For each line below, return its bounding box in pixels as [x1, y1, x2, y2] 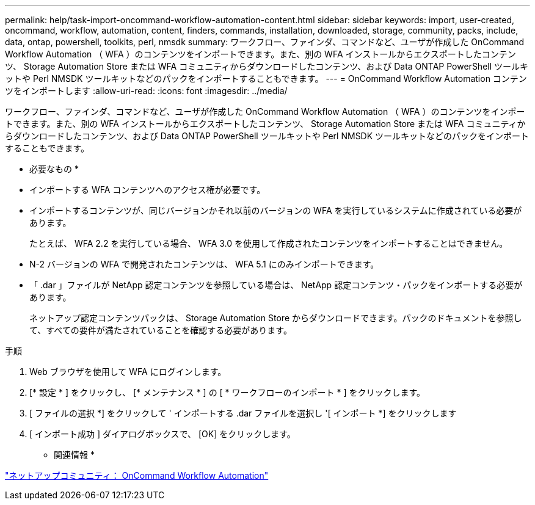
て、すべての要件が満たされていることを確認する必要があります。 [29, 325, 292, 335]
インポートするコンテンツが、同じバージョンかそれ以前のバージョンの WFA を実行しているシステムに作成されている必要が [29, 205, 522, 216]
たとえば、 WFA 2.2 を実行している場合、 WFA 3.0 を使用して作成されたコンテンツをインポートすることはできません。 [29, 238, 508, 249]
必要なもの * [29, 164, 79, 174]
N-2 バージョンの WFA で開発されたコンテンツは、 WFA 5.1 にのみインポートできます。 [29, 259, 379, 269]
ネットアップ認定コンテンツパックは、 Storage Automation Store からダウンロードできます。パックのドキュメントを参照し [29, 313, 522, 323]
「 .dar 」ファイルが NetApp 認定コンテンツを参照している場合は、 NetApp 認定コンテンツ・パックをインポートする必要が [29, 280, 523, 290]
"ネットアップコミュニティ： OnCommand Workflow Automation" [5, 470, 269, 481]
